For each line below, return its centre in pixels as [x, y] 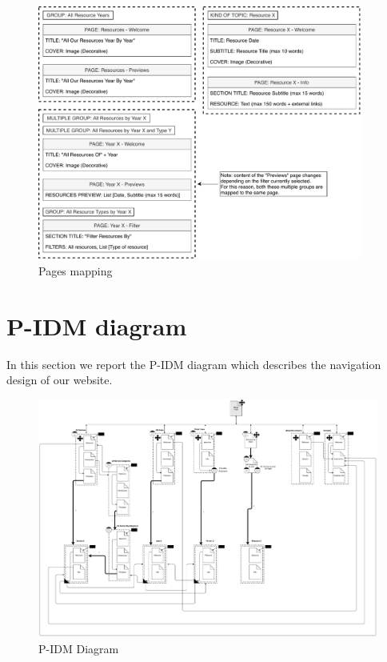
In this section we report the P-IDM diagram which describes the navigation [194, 364]
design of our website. [60, 380]
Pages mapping [76, 270]
